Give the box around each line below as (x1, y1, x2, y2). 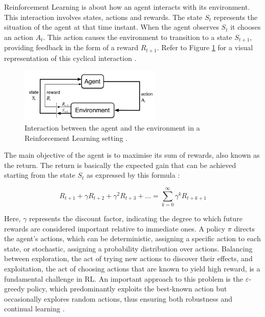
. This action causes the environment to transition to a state (43, 31, 232, 42)
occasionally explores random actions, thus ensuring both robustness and (4, 293, 233, 304)
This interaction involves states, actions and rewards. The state (4, 11, 203, 22)
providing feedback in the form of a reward (4, 42, 139, 53)
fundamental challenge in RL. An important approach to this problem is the (4, 273, 243, 284)
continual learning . (4, 303, 65, 314)
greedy (4, 283, 25, 294)
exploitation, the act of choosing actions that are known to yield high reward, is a (4, 263, 260, 273)
